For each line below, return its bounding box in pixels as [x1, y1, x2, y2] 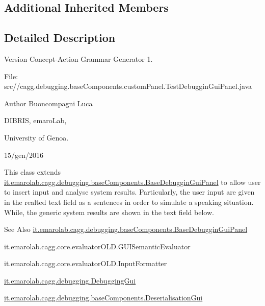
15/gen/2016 [4, 149, 43, 160]
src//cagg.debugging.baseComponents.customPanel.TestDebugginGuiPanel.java [4, 81, 252, 91]
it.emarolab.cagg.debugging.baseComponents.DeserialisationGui [4, 292, 203, 303]
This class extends [4, 167, 61, 177]
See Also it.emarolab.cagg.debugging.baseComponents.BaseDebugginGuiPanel [4, 224, 248, 234]
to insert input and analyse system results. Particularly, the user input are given [4, 186, 255, 197]
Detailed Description [4, 30, 116, 45]
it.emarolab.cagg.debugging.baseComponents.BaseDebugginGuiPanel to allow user [4, 176, 261, 187]
